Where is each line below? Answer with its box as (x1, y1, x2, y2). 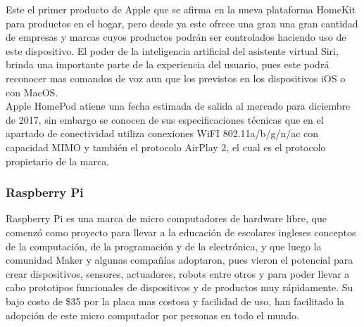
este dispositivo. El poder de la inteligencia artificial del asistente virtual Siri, (6, 43, 339, 58)
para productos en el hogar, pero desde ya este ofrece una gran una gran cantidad (6, 15, 358, 30)
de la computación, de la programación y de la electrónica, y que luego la (6, 238, 322, 253)
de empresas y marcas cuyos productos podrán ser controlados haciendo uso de (6, 30, 346, 44)
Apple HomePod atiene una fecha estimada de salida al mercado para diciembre (6, 98, 351, 113)
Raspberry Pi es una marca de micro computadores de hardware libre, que (6, 211, 327, 226)
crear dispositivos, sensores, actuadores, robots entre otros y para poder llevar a (6, 266, 350, 281)
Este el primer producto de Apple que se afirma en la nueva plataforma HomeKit (6, 2, 356, 16)
